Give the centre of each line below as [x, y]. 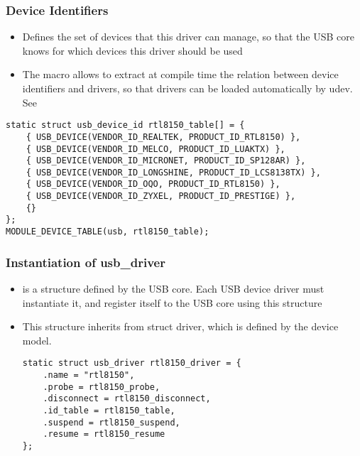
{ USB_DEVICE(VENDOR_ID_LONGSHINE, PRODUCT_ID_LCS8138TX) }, [173, 172]
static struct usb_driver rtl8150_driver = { [132, 363]
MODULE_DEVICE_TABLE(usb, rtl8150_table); [108, 232]
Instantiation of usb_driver [86, 262]
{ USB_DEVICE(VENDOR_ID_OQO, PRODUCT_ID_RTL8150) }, [153, 184]
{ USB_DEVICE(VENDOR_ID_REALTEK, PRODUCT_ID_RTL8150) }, [163, 137]
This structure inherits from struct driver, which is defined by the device [180, 326]
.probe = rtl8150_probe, [102, 387]
